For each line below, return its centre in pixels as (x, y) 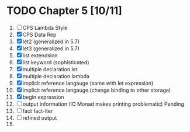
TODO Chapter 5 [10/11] (64, 11)
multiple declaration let (50, 69)
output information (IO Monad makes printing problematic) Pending (103, 104)
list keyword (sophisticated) (56, 62)
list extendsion (40, 55)
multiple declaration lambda (56, 76)
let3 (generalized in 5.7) (51, 48)
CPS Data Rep (39, 34)
